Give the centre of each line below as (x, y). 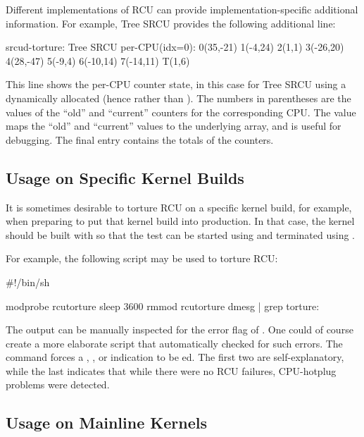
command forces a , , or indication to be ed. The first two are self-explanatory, (175, 357)
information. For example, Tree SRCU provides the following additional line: (171, 23)
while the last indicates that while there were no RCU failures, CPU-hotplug (171, 370)
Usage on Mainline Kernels (106, 423)
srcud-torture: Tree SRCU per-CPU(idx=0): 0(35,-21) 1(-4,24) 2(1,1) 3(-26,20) (175, 47)
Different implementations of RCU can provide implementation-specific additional (182, 9)
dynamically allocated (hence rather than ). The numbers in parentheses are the (178, 98)
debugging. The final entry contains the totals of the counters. (140, 139)
